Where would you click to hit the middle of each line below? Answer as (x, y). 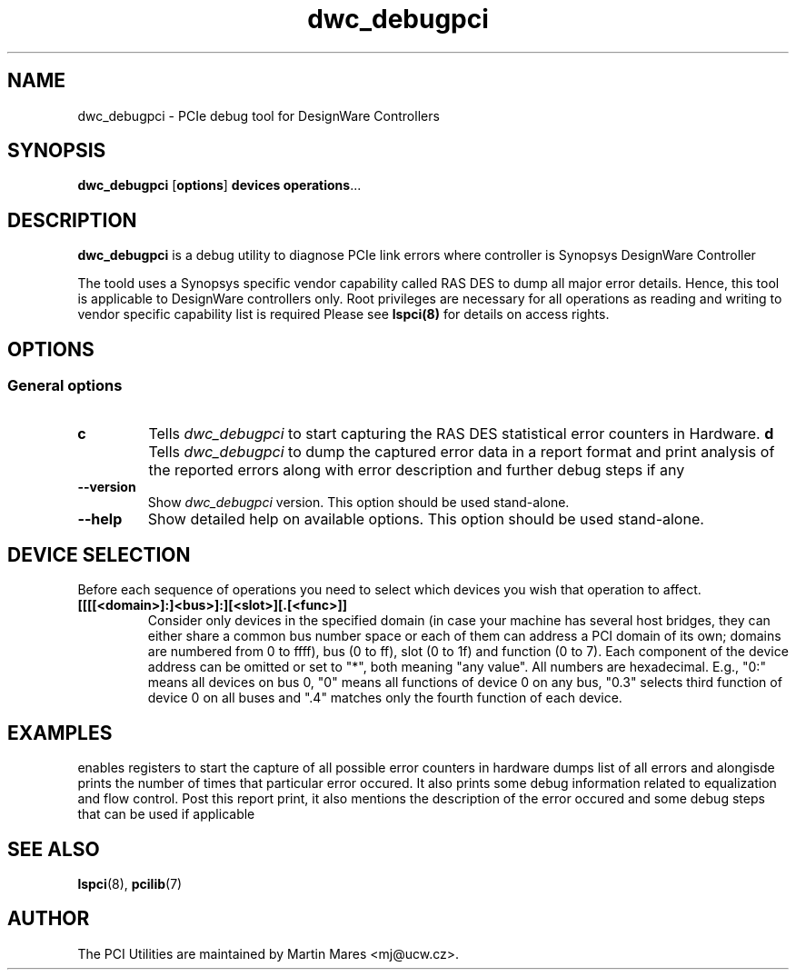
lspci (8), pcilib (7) (130, 884)
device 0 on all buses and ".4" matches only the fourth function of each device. (385, 698)
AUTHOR (49, 919)
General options (65, 386)
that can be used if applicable (166, 814)
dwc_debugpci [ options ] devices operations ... (219, 185)
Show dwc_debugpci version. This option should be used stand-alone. (358, 502)
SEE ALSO (54, 849)
